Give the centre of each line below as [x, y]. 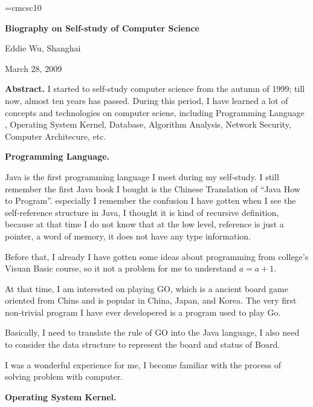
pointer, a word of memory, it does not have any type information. [128, 236]
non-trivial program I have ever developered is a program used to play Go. [143, 312]
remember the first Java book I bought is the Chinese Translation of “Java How [153, 188]
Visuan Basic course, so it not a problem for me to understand [121, 268]
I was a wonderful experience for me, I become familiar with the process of [143, 364]
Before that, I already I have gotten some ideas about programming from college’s [157, 256]
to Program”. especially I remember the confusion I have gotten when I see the [150, 200]
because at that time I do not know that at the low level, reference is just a [144, 224]
